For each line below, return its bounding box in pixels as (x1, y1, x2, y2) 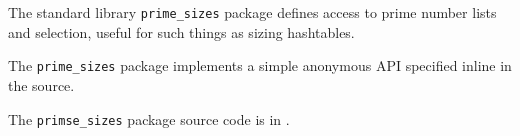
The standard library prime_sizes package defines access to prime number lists (8, 2, 497, 22)
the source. (8, 74, 75, 95)
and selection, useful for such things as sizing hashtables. (8, 21, 355, 42)
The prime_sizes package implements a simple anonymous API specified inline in (8, 55, 512, 76)
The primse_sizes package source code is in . (8, 108, 290, 129)
